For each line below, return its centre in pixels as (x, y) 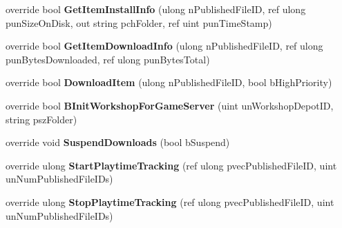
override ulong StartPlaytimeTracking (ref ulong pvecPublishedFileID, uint (171, 165)
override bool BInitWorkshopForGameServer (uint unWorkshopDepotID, (170, 105)
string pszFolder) (41, 119)
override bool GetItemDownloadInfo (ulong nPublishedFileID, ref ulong (164, 46)
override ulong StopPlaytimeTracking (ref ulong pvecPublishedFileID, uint (170, 201)
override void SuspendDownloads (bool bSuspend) (118, 142)
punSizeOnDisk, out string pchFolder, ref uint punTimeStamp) (139, 22)
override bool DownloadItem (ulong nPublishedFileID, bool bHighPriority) (169, 82)
